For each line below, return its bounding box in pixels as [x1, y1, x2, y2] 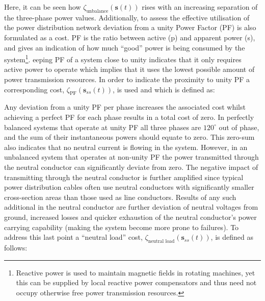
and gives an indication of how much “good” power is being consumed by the [4, 42, 245, 53]
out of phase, [219, 121, 259, 132]
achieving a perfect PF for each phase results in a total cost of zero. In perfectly [4, 112, 254, 122]
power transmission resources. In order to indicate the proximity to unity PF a [4, 74, 250, 85]
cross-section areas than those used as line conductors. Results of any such [4, 191, 236, 202]
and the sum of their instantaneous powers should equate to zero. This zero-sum [4, 132, 255, 142]
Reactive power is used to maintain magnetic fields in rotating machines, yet [16, 267, 255, 278]
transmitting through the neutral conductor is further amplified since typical [4, 171, 244, 182]
